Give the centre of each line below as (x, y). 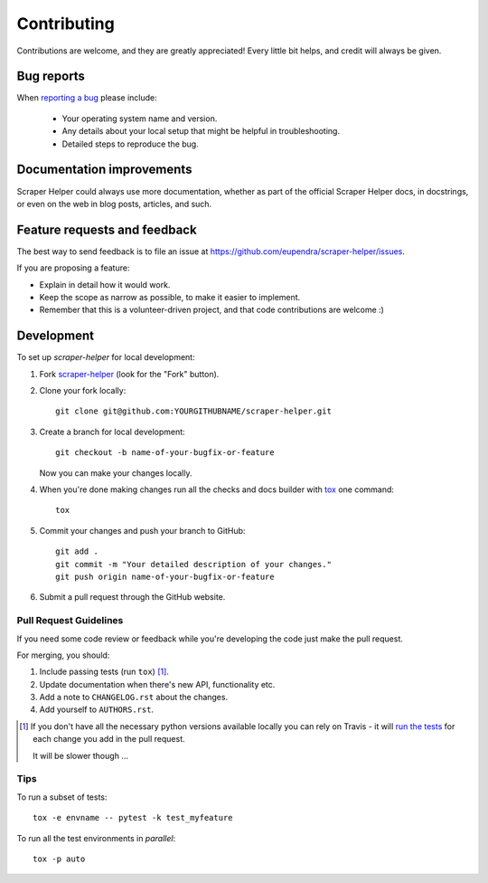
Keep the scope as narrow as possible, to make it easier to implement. (170, 297)
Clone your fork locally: (83, 391)
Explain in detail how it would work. (105, 284)
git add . (77, 551)
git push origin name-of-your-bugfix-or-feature (165, 576)
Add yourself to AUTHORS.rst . (96, 709)
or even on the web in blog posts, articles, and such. (114, 204)
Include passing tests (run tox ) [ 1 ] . (104, 672)
